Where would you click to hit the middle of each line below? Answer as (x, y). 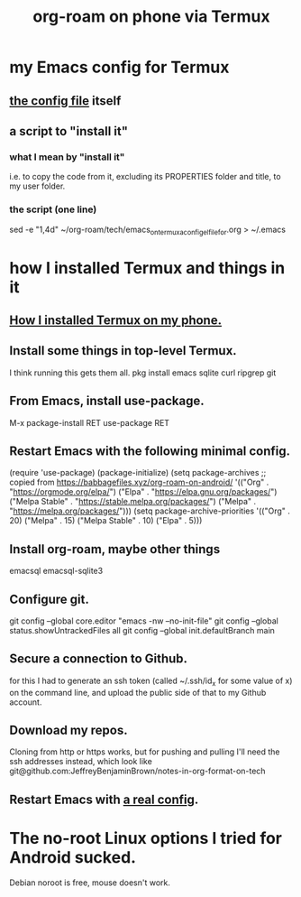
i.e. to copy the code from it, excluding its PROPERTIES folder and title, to (145, 177)
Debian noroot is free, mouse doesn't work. (90, 883)
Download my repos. (68, 730)
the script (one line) (53, 209)
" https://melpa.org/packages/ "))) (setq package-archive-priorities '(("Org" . (150, 511)
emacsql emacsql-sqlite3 (56, 571)
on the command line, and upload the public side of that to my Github (138, 692)
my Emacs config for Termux (119, 67)
